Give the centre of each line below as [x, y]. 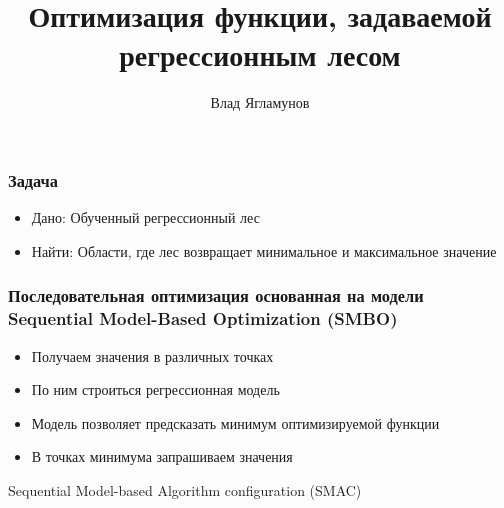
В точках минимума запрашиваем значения [162, 456]
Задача [33, 179]
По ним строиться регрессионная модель [155, 389]
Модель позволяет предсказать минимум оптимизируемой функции [235, 422]
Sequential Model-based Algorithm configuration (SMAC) [185, 489]
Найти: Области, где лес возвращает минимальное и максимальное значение [264, 250]
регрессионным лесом [260, 54]
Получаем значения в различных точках [152, 355]
